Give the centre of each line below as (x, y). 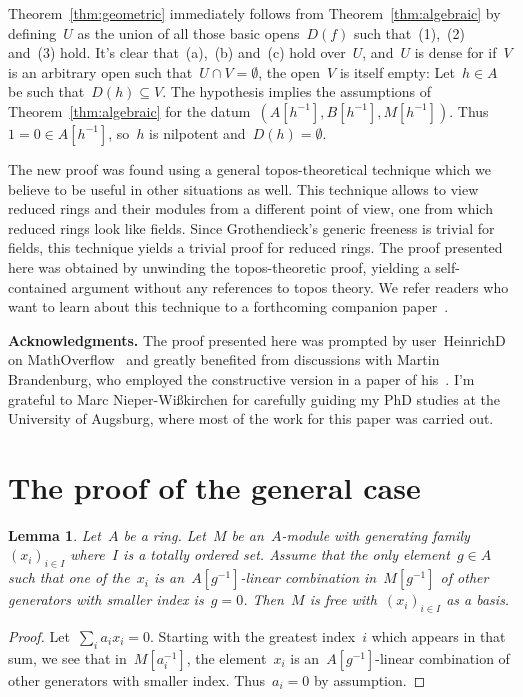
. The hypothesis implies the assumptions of (297, 91)
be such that (46, 91)
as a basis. (478, 599)
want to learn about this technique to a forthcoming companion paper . (228, 306)
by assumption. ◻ (369, 679)
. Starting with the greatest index (253, 636)
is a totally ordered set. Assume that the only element (286, 554)
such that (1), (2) (409, 32)
